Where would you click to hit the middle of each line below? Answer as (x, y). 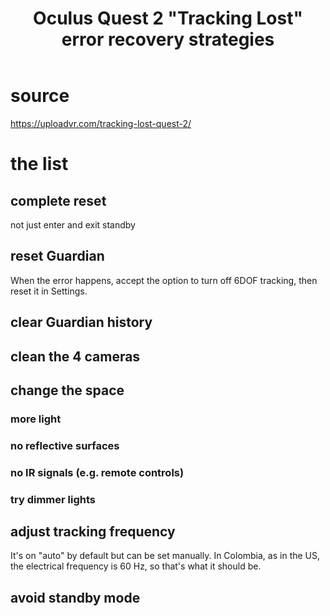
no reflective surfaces (65, 445)
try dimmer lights (53, 499)
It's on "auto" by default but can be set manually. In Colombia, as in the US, (165, 556)
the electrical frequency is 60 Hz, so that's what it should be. (136, 566)
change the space (67, 390)
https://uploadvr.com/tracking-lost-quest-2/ (101, 123)
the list (39, 164)
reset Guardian (57, 256)
